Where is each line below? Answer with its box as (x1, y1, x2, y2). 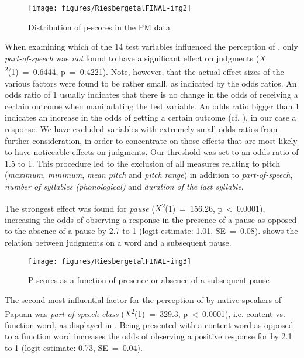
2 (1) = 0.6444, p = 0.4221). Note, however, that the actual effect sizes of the (5, 64, 284, 78)
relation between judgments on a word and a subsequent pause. (5, 236, 232, 249)
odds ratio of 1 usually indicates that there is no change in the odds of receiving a (5, 88, 298, 101)
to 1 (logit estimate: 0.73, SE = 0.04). (5, 341, 143, 353)
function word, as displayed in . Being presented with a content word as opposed (5, 318, 293, 331)
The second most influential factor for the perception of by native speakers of (5, 293, 281, 305)
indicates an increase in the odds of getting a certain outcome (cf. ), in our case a (5, 111, 296, 123)
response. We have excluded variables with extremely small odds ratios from (5, 123, 278, 135)
